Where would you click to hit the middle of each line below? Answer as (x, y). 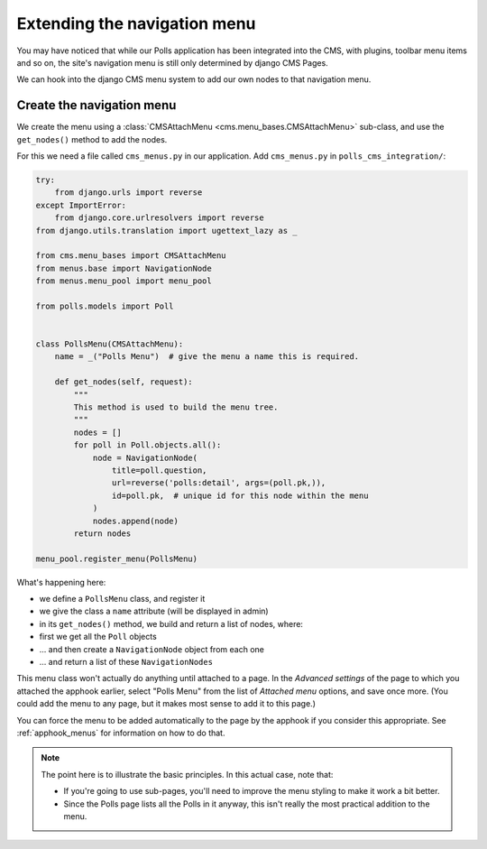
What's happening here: (61, 582)
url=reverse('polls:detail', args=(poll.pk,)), (219, 483)
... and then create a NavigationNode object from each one (152, 649)
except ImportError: (81, 205)
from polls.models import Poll (105, 306)
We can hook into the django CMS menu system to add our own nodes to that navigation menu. (194, 79)
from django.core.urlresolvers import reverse (160, 218)
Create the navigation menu (96, 105)
